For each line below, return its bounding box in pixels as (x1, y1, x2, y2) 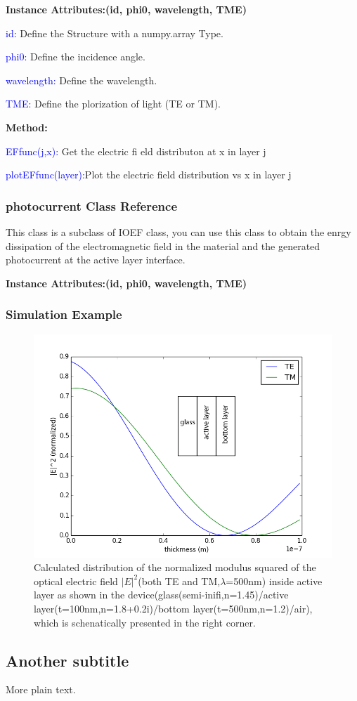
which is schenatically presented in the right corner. (34, 615, 256, 629)
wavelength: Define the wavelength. (6, 72, 157, 87)
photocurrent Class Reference (6, 197, 177, 214)
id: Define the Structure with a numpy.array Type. (6, 25, 223, 40)
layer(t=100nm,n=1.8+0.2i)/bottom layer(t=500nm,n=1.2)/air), (34, 601, 313, 615)
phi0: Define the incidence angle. (6, 49, 145, 64)
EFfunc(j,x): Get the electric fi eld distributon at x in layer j (6, 143, 266, 158)
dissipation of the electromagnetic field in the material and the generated (6, 238, 320, 253)
